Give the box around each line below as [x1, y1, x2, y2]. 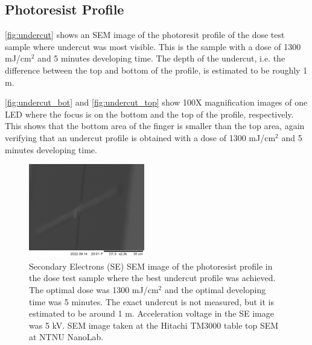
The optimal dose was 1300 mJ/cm [29, 283, 159, 296]
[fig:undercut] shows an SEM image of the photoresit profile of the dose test [5, 28, 285, 41]
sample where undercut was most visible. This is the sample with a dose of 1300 [5, 40, 301, 52]
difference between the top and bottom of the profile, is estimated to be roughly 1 [5, 63, 308, 76]
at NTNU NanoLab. [29, 331, 104, 343]
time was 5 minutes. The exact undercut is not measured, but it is [29, 295, 275, 308]
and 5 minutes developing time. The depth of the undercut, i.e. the [37, 52, 285, 65]
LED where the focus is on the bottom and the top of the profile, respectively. [5, 107, 294, 120]
